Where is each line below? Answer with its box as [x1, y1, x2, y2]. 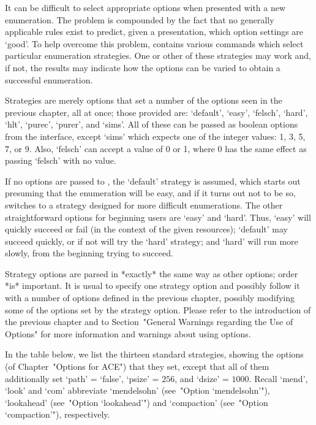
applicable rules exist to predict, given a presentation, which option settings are [5, 25, 304, 38]
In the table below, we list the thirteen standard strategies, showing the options [5, 348, 304, 361]
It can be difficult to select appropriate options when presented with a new [5, 1, 286, 13]
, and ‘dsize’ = [175, 372, 229, 385]
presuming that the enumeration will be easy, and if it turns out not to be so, [5, 186, 296, 199]
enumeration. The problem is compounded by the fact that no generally [5, 13, 274, 26]
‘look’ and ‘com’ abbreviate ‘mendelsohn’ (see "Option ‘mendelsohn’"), [5, 384, 270, 397]
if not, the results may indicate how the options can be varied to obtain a [5, 61, 280, 74]
